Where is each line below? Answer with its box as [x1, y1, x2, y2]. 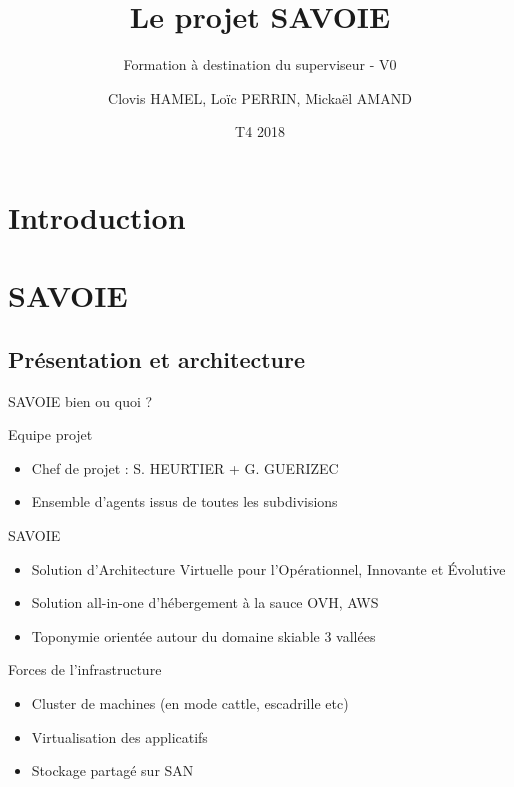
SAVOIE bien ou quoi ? [8, 390, 153, 411]
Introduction [8, 196, 186, 237]
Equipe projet [8, 424, 93, 445]
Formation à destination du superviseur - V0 [123, 54, 397, 75]
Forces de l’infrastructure [8, 659, 162, 680]
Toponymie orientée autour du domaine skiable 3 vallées [31, 625, 376, 646]
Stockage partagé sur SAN [31, 760, 194, 781]
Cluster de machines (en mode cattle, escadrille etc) [31, 693, 349, 714]
